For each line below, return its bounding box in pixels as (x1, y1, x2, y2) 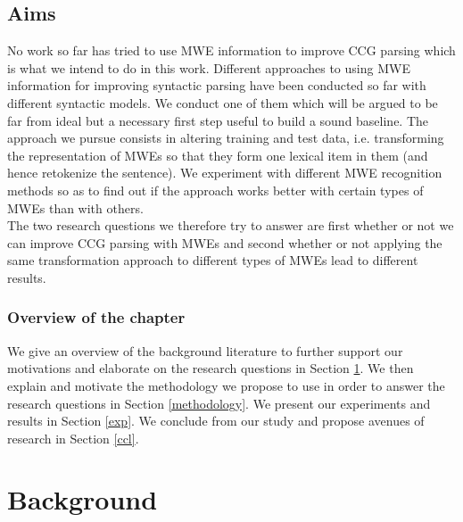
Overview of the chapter (7, 306, 186, 328)
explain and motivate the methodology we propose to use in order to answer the (7, 376, 445, 394)
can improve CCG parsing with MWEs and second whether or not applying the (7, 233, 442, 252)
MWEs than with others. (7, 198, 144, 217)
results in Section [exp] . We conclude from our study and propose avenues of (7, 411, 425, 430)
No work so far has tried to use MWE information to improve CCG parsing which (7, 41, 456, 60)
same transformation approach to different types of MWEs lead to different (7, 251, 418, 269)
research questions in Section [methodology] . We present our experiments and (7, 394, 431, 412)
